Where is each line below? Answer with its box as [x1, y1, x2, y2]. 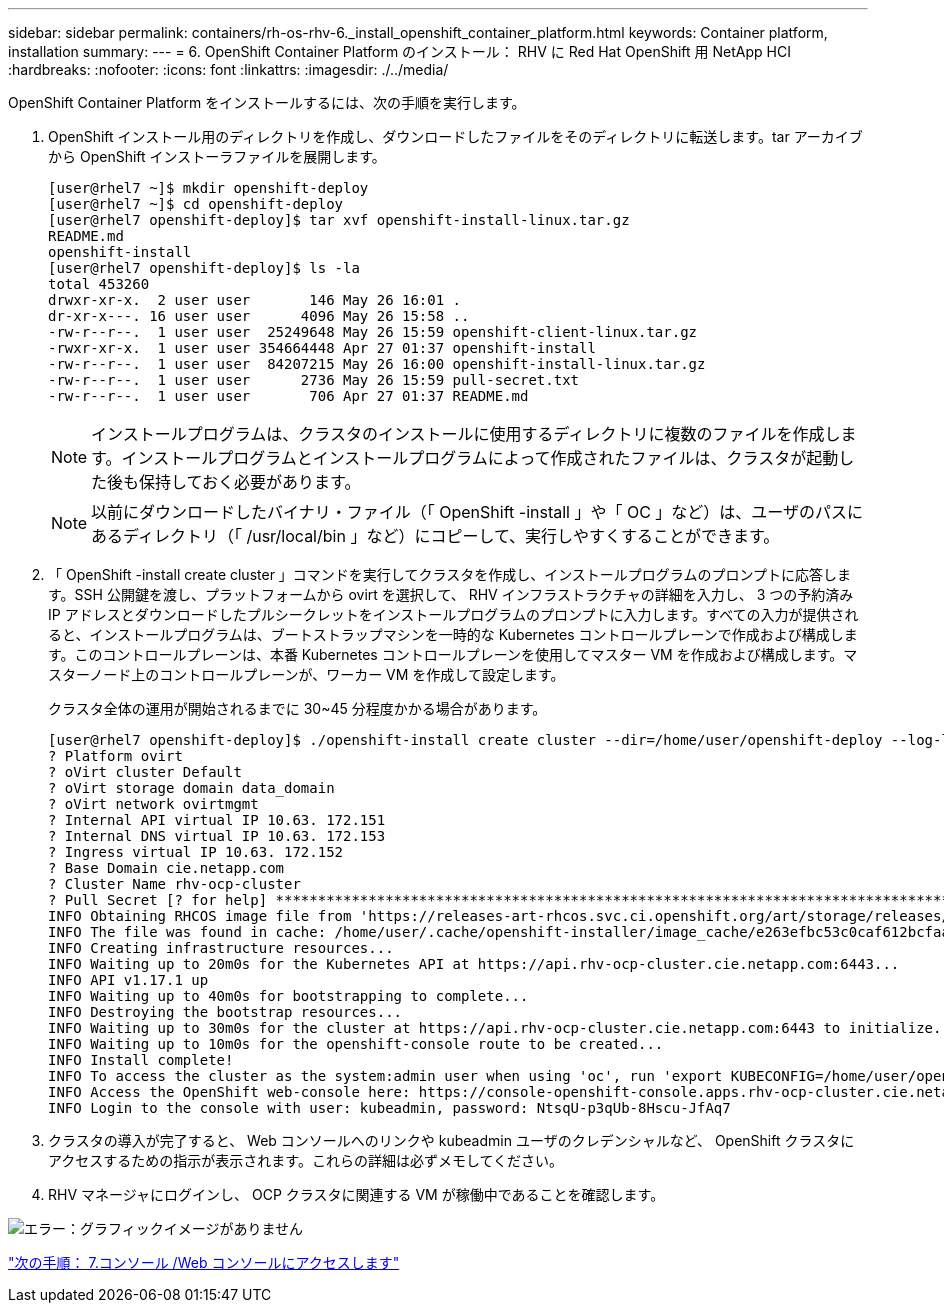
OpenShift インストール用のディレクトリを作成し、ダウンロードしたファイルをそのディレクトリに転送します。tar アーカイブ [48, 128, 863, 145]
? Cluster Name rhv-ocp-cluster [48, 876, 301, 892]
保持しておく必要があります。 [139, 472, 361, 492]
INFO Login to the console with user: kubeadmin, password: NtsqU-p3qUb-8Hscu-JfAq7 [48, 1100, 731, 1116]
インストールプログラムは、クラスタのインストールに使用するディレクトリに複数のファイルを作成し [91, 424, 841, 444]
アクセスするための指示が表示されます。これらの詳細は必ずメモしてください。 [48, 1152, 564, 1169]
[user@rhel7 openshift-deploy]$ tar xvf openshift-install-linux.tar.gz [48, 212, 630, 228]
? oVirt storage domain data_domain [48, 780, 335, 796]
